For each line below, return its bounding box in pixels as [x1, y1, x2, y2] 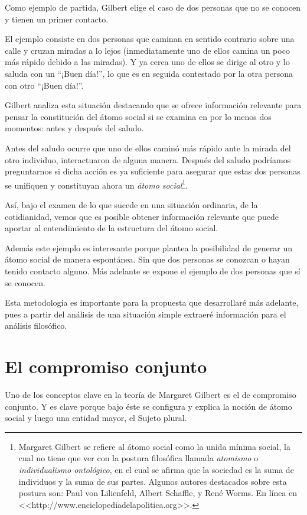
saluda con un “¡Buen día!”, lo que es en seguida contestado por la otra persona [5, 67, 293, 79]
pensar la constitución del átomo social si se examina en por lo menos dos [5, 110, 272, 122]
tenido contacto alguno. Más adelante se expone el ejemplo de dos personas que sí [5, 264, 301, 277]
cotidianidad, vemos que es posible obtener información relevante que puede [5, 210, 279, 222]
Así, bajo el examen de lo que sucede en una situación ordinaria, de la [5, 198, 258, 210]
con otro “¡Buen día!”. [5, 79, 84, 91]
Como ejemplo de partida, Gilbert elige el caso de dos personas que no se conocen [5, 1, 301, 13]
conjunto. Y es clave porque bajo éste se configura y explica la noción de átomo [5, 400, 292, 412]
